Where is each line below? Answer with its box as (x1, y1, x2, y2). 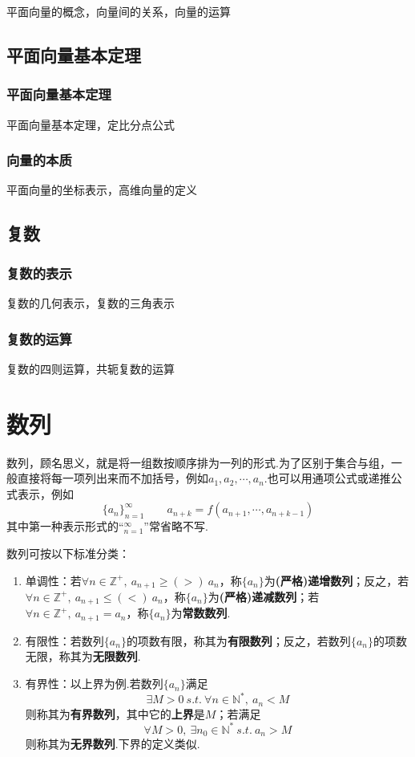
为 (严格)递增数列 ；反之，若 (264, 572, 409, 588)
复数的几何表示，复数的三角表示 (6, 295, 175, 311)
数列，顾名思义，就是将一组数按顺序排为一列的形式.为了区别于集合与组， (6, 454, 391, 470)
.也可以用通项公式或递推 (264, 470, 391, 486)
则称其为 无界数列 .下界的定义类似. (25, 735, 200, 752)
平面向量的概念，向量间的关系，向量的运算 (6, 3, 231, 19)
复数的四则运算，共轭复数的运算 (6, 360, 175, 376)
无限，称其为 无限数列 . (25, 648, 141, 665)
